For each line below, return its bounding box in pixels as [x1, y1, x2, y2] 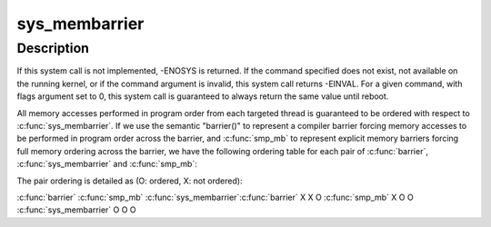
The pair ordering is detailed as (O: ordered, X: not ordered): [16, 175, 243, 186]
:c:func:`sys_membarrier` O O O [16, 204, 136, 215]
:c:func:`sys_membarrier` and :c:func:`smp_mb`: [16, 159, 197, 170]
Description [16, 40, 90, 56]
